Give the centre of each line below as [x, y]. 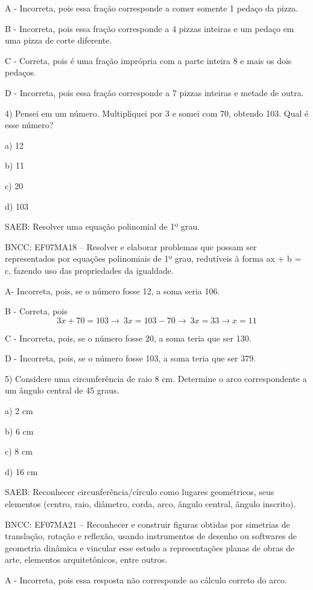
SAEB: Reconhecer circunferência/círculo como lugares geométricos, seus [140, 492]
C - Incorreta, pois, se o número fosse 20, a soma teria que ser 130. [128, 338]
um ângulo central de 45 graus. [62, 390]
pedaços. [21, 72]
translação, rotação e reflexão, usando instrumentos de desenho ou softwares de [151, 536]
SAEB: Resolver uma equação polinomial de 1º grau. [103, 226]
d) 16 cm [21, 471]
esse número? [29, 125]
